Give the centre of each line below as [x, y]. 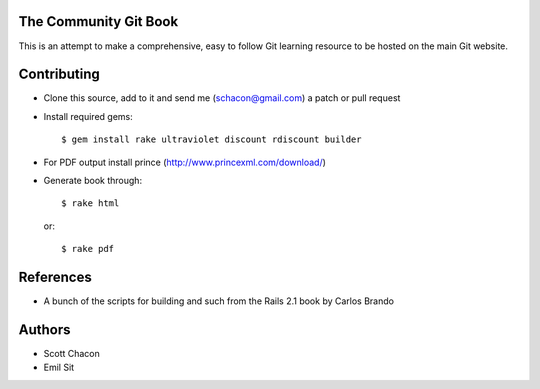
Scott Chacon [71, 353]
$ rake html [90, 203]
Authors [44, 329]
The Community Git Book [98, 21]
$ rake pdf [88, 249]
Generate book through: [93, 180]
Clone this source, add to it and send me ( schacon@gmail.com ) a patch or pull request [222, 98]
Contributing [59, 74]
